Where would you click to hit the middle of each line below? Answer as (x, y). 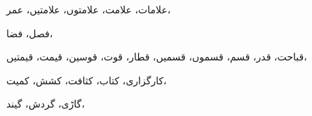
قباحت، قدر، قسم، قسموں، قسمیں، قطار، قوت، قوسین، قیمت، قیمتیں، (157, 57)
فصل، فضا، (30, 33)
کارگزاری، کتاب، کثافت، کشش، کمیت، (87, 80)
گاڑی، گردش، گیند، (46, 104)
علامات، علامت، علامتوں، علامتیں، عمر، (89, 9)
